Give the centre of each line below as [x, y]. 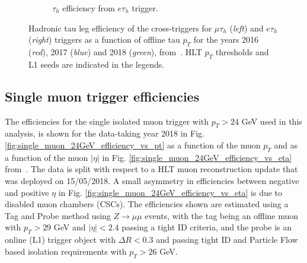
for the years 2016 [226, 39]
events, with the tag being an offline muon [222, 215]
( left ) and [247, 28]
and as [286, 145]
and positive [27, 192]
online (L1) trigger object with [60, 240]
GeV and [70, 227]
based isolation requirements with [66, 251]
